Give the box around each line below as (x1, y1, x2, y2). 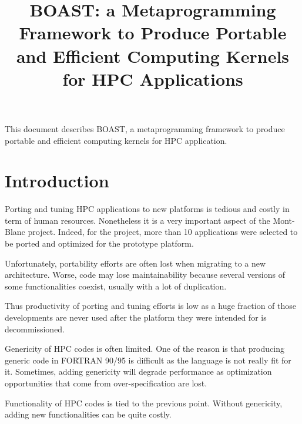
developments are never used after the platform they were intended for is (5, 311, 267, 323)
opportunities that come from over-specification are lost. (5, 376, 207, 389)
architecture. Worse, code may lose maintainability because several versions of (5, 268, 286, 281)
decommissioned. (5, 322, 65, 335)
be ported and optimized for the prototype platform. (5, 237, 194, 250)
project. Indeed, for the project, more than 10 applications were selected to (28, 226, 298, 238)
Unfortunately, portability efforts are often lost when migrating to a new (5, 257, 266, 269)
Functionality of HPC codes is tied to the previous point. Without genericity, (5, 396, 283, 409)
